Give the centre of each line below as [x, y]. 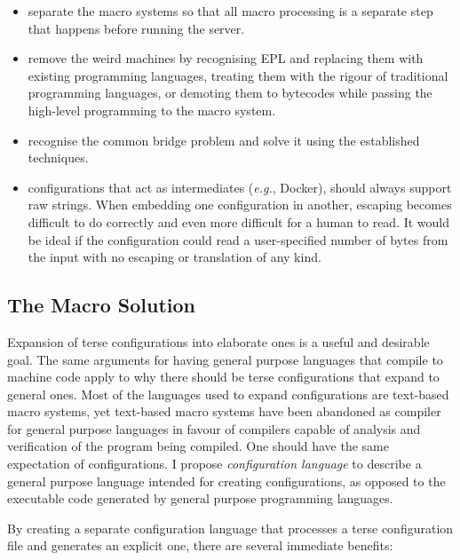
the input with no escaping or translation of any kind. [174, 257]
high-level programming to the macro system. [152, 110]
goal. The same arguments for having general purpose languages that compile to [225, 359]
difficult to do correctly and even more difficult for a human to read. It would [239, 221]
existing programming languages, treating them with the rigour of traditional [238, 75]
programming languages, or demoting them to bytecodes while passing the [230, 93]
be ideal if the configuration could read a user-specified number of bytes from [238, 239]
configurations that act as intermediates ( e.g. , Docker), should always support [240, 187]
